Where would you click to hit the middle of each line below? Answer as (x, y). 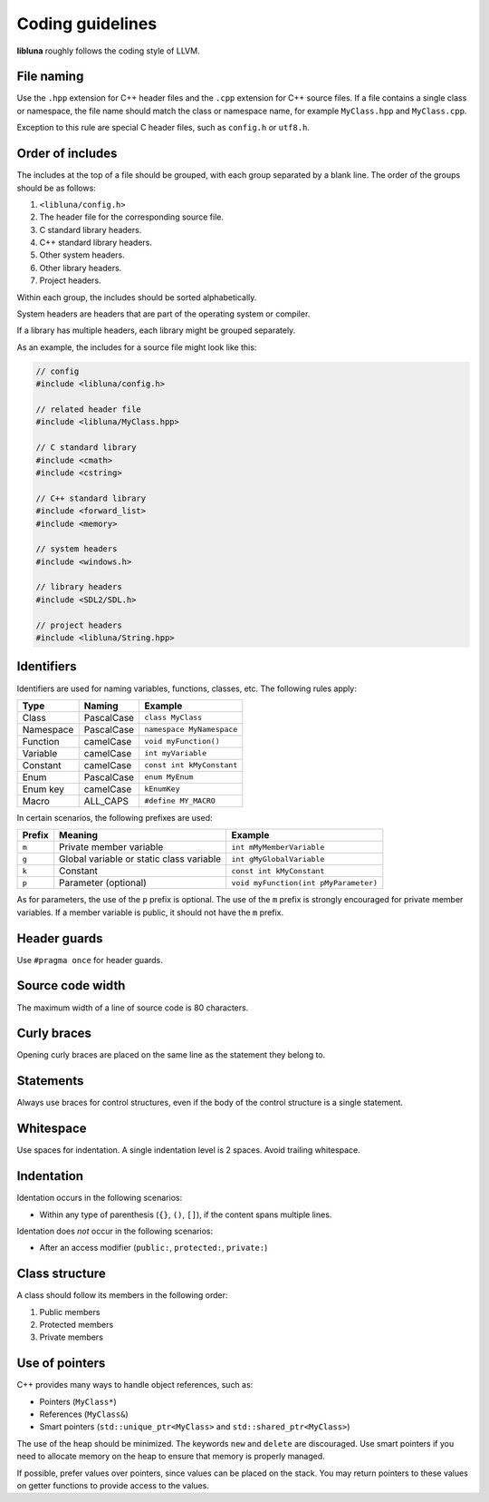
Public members (70, 1312)
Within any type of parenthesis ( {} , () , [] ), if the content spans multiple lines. (186, 1214)
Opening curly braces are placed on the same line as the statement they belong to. (171, 1055)
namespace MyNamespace (191, 730)
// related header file (89, 409)
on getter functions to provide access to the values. (113, 1486)
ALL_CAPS (106, 801)
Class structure (61, 1274)
